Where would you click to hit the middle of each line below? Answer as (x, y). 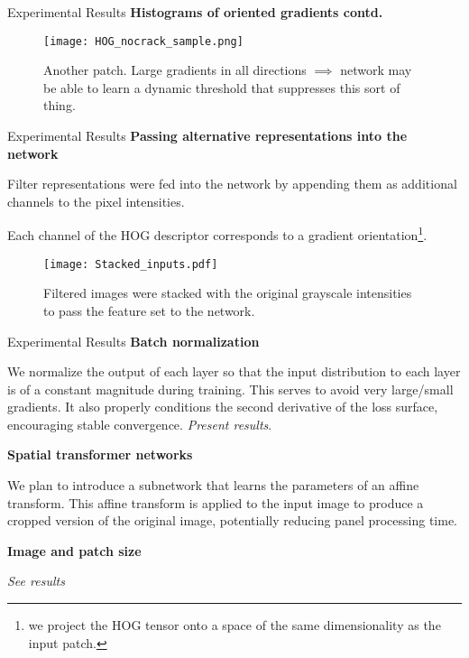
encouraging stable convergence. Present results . (140, 424)
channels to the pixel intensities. (96, 201)
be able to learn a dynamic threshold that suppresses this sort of (222, 87)
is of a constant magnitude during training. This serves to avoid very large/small (230, 389)
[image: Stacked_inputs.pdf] (131, 264)
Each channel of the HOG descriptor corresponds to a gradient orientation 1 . (217, 234)
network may (376, 70)
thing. (60, 105)
